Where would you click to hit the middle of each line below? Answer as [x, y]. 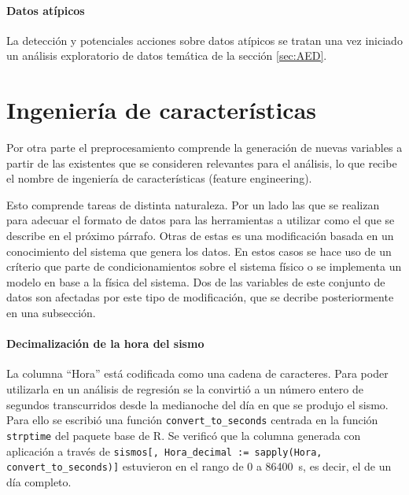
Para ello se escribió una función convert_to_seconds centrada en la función [192, 420]
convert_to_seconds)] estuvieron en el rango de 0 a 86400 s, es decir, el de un [199, 466]
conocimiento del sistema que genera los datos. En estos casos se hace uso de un [199, 251]
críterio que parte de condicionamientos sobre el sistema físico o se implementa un [204, 266]
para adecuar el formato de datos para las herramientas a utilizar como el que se [201, 220]
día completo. [39, 481]
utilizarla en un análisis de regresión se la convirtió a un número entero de [185, 389]
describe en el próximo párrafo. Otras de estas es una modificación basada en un [200, 236]
